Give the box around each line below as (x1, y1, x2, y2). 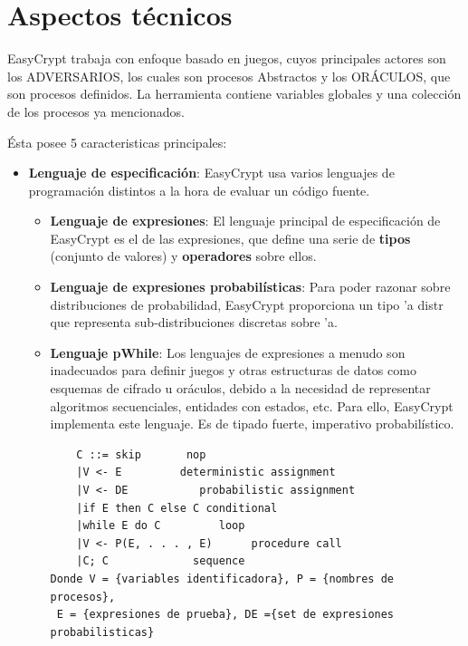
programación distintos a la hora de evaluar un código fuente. (28, 180, 370, 199)
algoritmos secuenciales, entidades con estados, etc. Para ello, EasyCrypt (50, 396, 454, 415)
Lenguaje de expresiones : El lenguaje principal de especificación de (50, 211, 441, 230)
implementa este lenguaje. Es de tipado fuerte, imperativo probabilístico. (50, 414, 454, 433)
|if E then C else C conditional (76, 501, 278, 515)
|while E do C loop (76, 519, 245, 533)
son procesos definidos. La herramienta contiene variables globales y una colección (7, 84, 462, 103)
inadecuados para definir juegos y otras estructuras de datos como (50, 361, 416, 380)
